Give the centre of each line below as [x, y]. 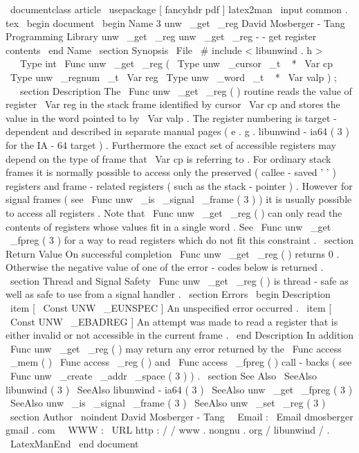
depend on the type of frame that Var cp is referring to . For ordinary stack [168, 158]
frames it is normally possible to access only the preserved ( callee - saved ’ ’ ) [171, 172]
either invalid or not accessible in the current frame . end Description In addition [180, 335]
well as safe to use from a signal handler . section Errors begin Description [168, 294]
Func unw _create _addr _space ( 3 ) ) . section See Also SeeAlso [164, 376]
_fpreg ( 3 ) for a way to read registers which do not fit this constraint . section [182, 240]
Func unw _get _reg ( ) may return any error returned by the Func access [176, 348]
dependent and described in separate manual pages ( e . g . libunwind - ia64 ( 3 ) [177, 131]
